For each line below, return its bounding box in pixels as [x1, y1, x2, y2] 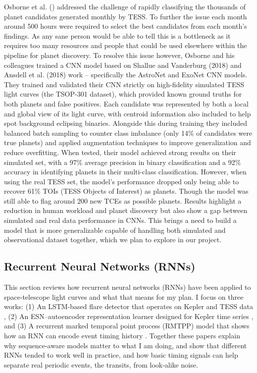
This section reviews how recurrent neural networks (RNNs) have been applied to [4, 282, 251, 292]
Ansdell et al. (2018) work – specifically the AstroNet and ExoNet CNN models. [4, 69, 248, 80]
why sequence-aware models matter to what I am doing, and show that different [4, 340, 247, 350]
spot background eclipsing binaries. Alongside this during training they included [4, 118, 248, 128]
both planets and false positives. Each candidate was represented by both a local [4, 98, 249, 108]
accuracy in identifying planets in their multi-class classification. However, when [4, 166, 247, 177]
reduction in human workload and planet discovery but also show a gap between [4, 205, 248, 215]
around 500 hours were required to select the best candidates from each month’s [4, 21, 247, 31]
